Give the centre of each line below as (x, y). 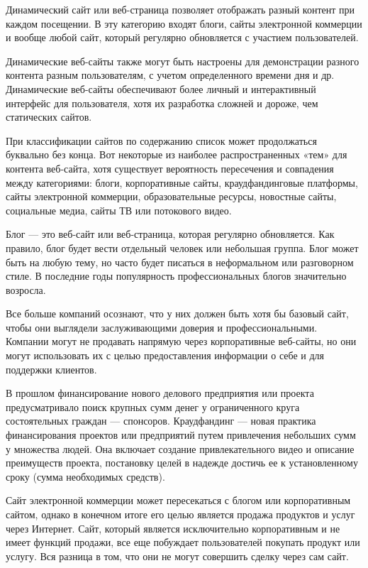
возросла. (26, 289)
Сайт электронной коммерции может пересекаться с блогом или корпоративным (178, 500)
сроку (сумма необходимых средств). (85, 476)
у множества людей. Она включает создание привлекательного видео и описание (180, 448)
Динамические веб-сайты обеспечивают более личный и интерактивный (161, 88)
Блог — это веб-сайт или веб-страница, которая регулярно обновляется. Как (170, 234)
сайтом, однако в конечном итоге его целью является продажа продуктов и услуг (180, 514)
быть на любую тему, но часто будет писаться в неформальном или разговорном (180, 262)
